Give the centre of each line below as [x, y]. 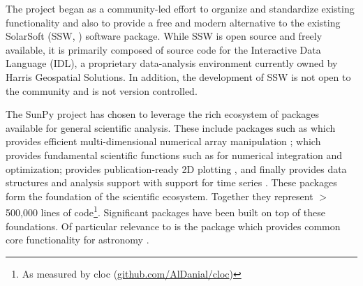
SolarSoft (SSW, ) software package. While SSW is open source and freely [164, 36]
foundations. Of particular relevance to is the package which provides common [173, 226]
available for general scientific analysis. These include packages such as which [171, 127]
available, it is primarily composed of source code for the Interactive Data [163, 49]
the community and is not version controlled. [102, 90]
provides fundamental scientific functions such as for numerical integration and [174, 155]
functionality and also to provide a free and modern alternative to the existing [173, 22]
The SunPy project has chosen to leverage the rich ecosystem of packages [163, 114]
